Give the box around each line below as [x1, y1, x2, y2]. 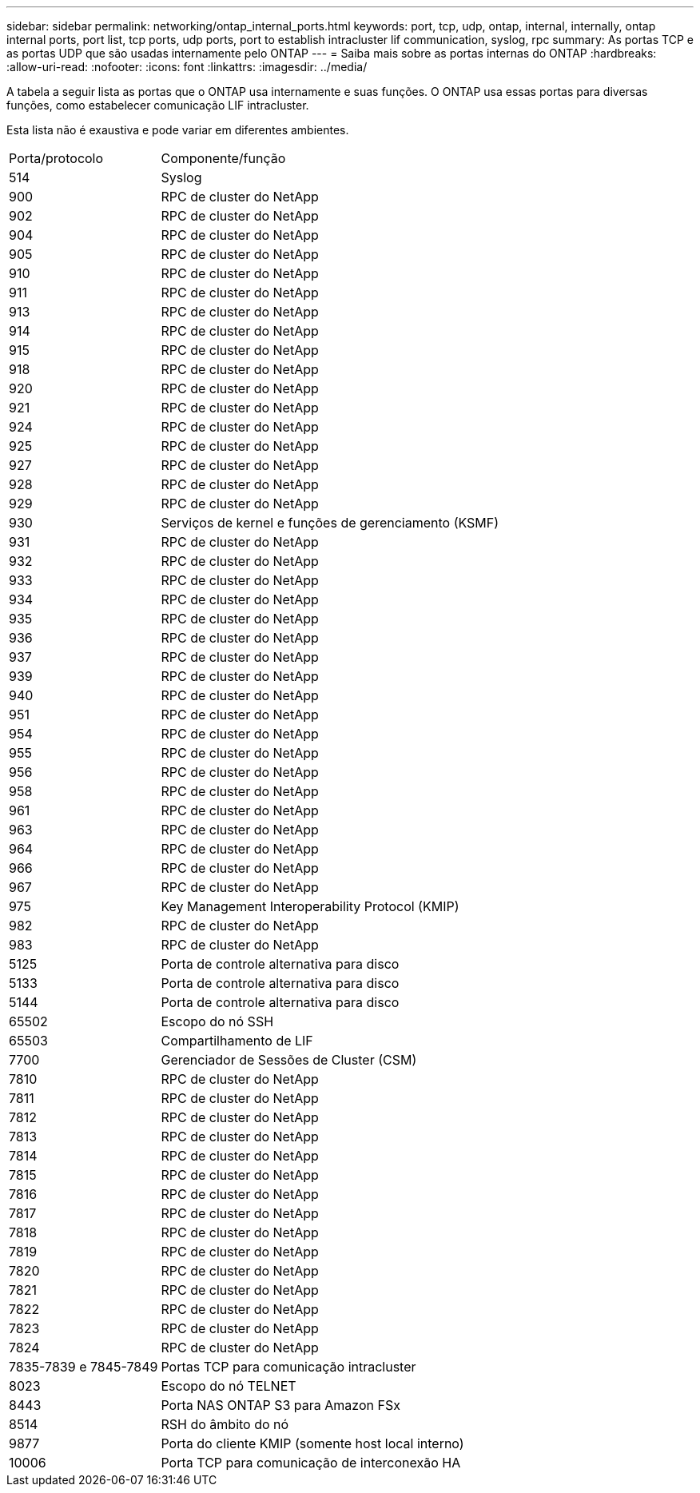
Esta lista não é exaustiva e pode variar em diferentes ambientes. [6, 123, 349, 137]
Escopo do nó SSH [161, 1013, 274, 1029]
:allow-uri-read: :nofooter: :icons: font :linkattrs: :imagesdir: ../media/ [6, 60, 368, 74]
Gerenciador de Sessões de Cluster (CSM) [161, 1052, 417, 1068]
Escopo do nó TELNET [161, 1378, 296, 1394]
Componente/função [161, 150, 286, 166]
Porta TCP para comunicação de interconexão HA [161, 1455, 461, 1471]
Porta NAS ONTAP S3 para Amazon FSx [161, 1397, 400, 1413]
